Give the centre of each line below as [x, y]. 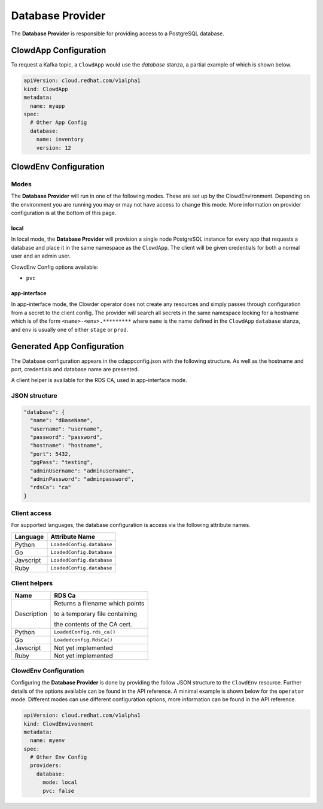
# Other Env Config [59, 757]
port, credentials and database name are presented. [75, 369]
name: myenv [48, 740]
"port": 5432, [51, 454]
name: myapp [48, 106]
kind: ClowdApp [46, 89]
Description [31, 614]
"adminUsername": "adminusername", [82, 471]
